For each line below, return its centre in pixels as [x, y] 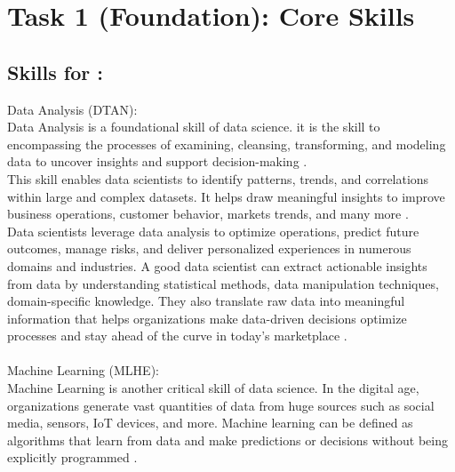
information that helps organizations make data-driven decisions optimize [207, 318]
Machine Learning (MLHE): [83, 370]
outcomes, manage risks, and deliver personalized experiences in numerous [209, 248]
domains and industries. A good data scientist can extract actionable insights [217, 265]
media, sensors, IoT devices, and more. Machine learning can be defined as [210, 423]
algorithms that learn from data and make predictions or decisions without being [227, 440]
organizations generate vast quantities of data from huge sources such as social [221, 405]
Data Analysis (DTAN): [72, 109]
